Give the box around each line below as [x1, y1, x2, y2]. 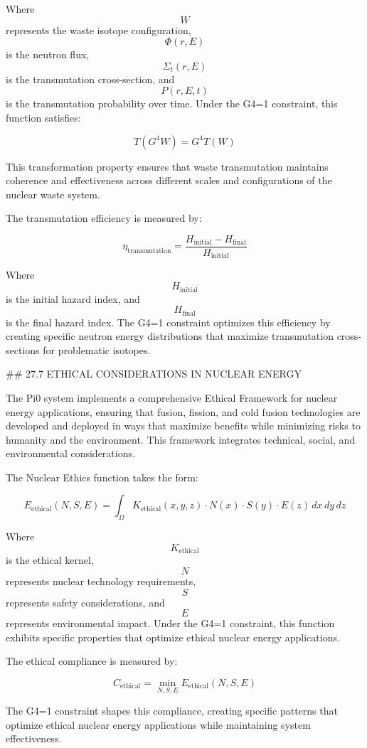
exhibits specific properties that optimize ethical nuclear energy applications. [6, 629, 340, 644]
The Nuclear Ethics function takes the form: [6, 469, 198, 484]
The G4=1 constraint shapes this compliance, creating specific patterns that [6, 703, 338, 718]
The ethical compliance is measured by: [6, 653, 178, 668]
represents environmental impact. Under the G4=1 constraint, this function [6, 616, 335, 631]
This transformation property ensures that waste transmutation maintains [6, 159, 329, 173]
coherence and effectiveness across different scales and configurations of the [6, 173, 332, 188]
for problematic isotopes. [43, 342, 151, 357]
